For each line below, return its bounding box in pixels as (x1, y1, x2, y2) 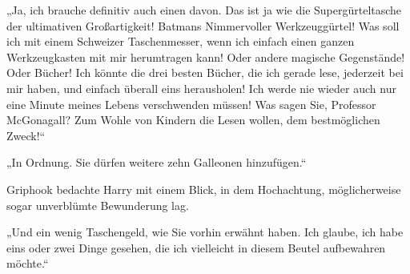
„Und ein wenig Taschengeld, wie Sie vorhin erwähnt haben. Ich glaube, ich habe (6, 224, 404, 240)
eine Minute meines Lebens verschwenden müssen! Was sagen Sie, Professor (6, 95, 376, 112)
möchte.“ (6, 255, 49, 272)
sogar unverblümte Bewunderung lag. (6, 196, 189, 213)
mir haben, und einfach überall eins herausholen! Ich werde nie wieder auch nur (6, 79, 396, 96)
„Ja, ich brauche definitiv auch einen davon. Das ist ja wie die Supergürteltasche (6, 2, 402, 18)
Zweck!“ (6, 127, 46, 143)
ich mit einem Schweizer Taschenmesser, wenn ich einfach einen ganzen (6, 33, 355, 50)
